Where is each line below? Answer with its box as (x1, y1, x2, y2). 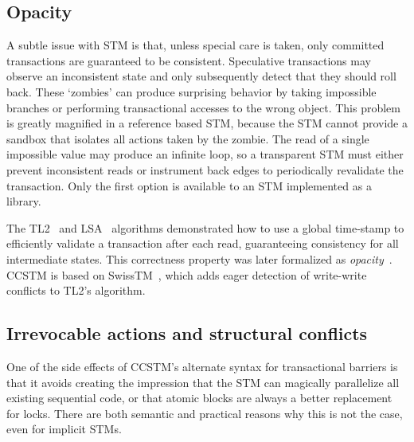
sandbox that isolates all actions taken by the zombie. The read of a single (6, 130, 369, 147)
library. (6, 193, 41, 209)
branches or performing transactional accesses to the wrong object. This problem (6, 99, 400, 115)
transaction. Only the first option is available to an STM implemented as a (6, 177, 372, 194)
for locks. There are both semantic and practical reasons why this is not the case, (6, 405, 403, 421)
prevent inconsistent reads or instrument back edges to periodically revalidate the (6, 161, 404, 178)
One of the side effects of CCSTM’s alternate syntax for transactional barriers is (6, 358, 398, 374)
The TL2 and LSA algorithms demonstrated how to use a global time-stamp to (6, 219, 404, 236)
